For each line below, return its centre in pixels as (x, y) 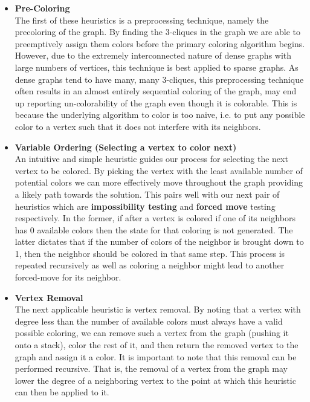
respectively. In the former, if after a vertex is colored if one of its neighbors (155, 218)
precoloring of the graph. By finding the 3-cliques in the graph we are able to (158, 32)
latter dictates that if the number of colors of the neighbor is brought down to (159, 242)
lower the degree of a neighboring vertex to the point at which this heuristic (155, 380)
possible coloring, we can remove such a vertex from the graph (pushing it (152, 333)
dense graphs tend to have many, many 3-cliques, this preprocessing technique (159, 79)
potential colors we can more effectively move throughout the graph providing (159, 182)
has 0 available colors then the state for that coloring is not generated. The (154, 229)
